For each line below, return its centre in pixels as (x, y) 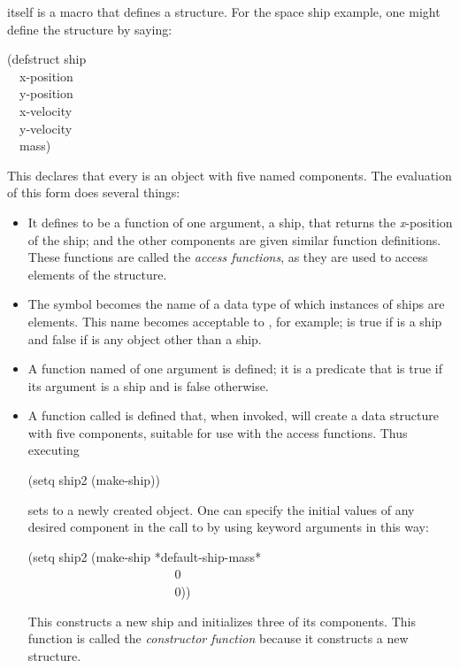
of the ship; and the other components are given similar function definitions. (234, 239)
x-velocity (46, 110)
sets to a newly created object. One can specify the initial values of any (221, 509)
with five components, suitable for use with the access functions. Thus (218, 432)
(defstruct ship (47, 59)
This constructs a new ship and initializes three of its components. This (222, 621)
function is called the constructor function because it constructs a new (218, 638)
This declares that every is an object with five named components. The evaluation (230, 175)
